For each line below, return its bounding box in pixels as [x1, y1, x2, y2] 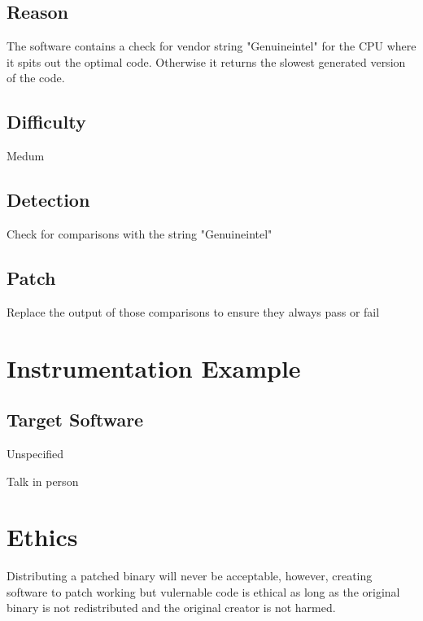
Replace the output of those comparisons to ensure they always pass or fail [7, 303, 380, 320]
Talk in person [7, 472, 79, 489]
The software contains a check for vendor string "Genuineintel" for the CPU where [7, 37, 416, 55]
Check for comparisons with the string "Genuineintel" [7, 225, 273, 242]
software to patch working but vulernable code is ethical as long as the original [7, 583, 400, 600]
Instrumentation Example [7, 351, 301, 384]
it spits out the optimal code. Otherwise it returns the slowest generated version [7, 53, 406, 70]
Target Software [7, 407, 144, 432]
